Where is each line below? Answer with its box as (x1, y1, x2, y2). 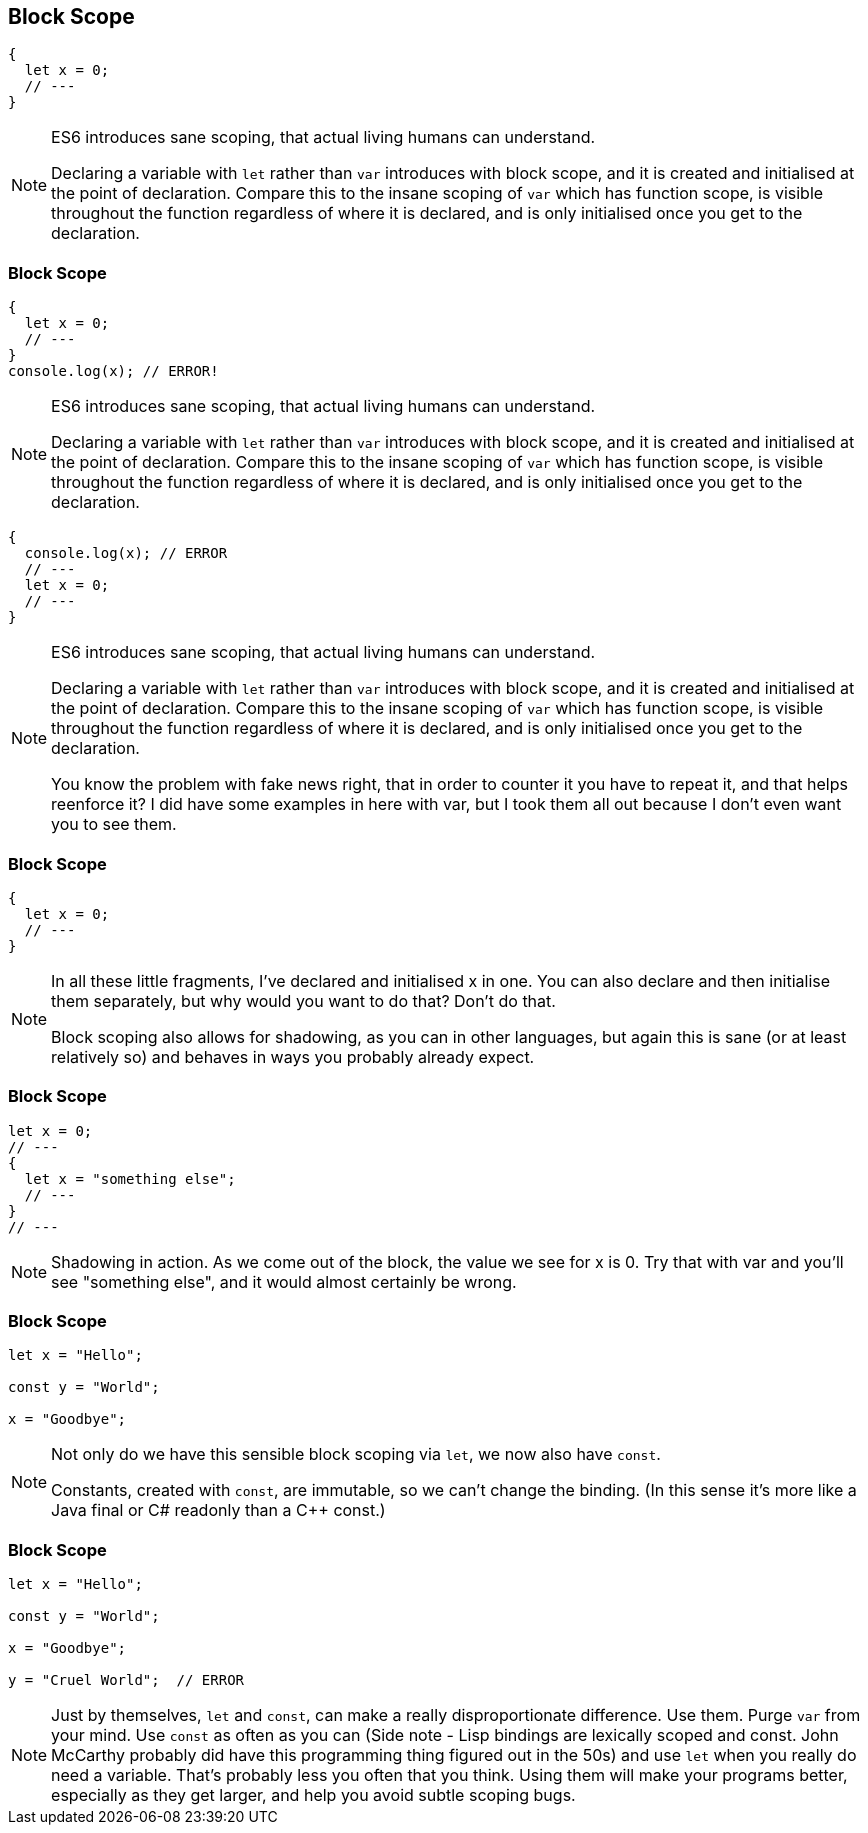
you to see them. (51, 814, 177, 835)
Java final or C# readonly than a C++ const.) (51, 1500, 386, 1521)
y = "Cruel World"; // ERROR (8, 1672, 245, 1689)
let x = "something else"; (24, 1170, 236, 1187)
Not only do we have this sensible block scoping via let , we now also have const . (51, 1444, 661, 1465)
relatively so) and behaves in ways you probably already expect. (51, 1046, 535, 1067)
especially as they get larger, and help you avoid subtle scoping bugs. (51, 1785, 576, 1806)
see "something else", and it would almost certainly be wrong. (51, 1271, 517, 1292)
